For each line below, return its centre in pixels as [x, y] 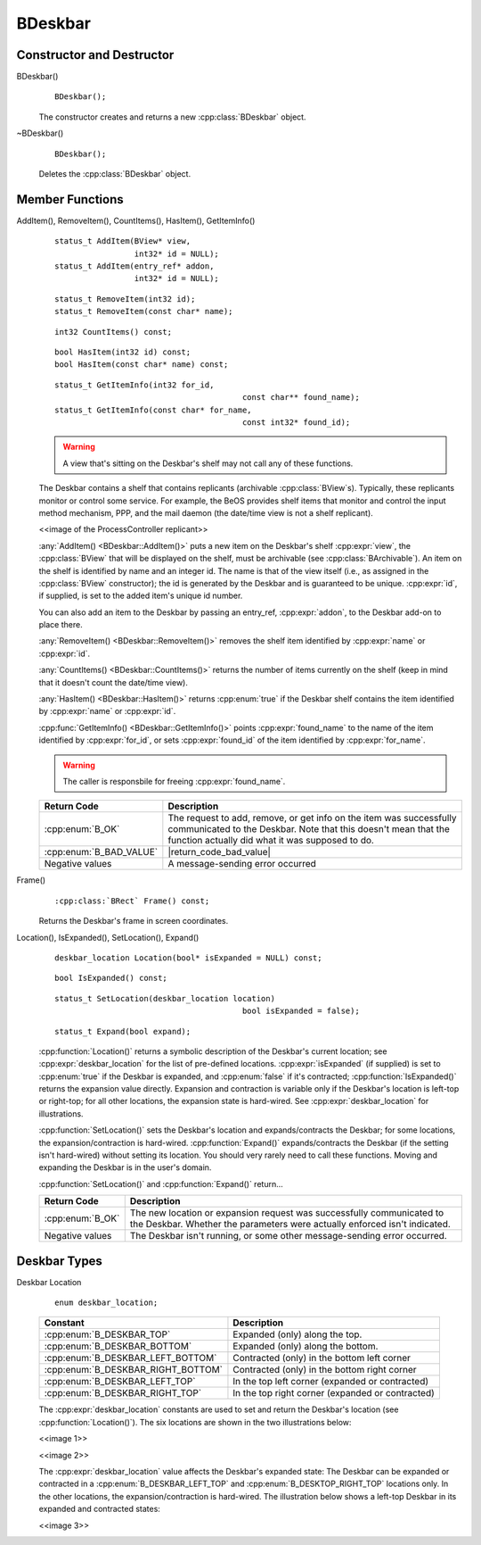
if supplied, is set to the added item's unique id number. [141, 596]
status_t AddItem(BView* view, [123, 241]
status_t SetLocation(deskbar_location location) [165, 998]
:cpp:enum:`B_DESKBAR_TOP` [107, 1334]
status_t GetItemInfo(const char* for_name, [154, 410]
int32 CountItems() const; [114, 332]
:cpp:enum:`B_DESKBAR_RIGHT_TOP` [123, 1393]
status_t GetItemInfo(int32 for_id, [135, 385]
